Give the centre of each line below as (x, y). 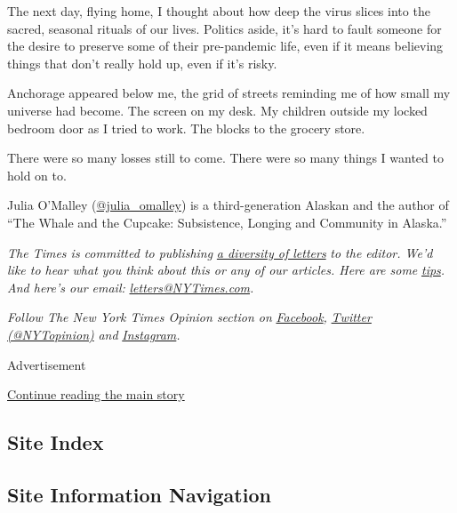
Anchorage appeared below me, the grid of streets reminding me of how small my (229, 93)
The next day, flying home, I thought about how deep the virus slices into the (219, 11)
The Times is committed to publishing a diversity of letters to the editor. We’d (220, 252)
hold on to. (37, 175)
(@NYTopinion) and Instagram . (94, 334)
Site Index (56, 442)
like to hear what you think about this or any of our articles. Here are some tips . (226, 270)
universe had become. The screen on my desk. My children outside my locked (217, 110)
